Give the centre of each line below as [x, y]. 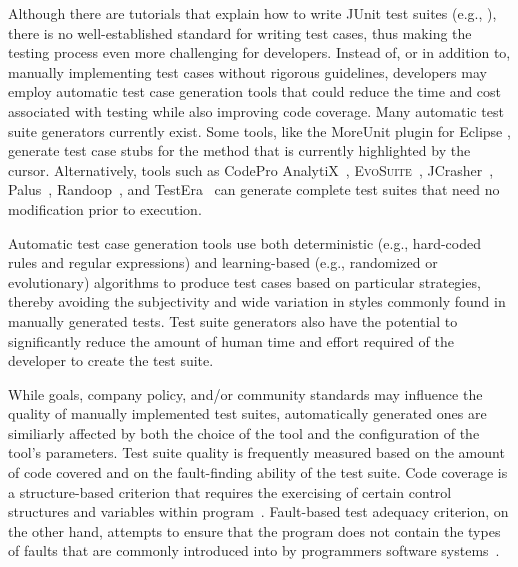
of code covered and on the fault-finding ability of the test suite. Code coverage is [258, 472]
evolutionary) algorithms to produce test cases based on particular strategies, [244, 281]
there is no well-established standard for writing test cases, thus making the [240, 32]
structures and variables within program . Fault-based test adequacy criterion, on [258, 511]
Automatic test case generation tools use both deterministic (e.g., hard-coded [244, 242]
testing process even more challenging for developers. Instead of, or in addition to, [259, 52]
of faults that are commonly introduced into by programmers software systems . [254, 550]
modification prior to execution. [105, 208]
